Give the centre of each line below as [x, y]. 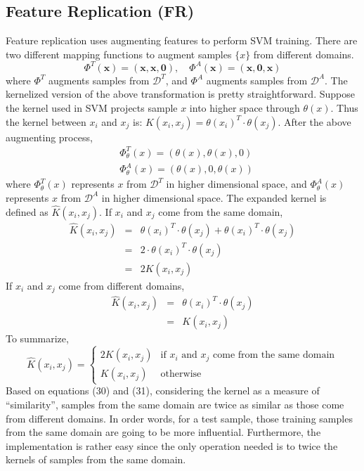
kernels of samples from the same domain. [96, 459]
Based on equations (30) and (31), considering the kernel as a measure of [163, 391]
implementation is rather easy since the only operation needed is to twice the [172, 445]
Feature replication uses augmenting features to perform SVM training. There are [182, 40]
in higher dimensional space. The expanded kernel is [214, 197]
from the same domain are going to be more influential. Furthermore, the [163, 432]
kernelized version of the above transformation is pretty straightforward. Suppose [180, 94]
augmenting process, [49, 137]
